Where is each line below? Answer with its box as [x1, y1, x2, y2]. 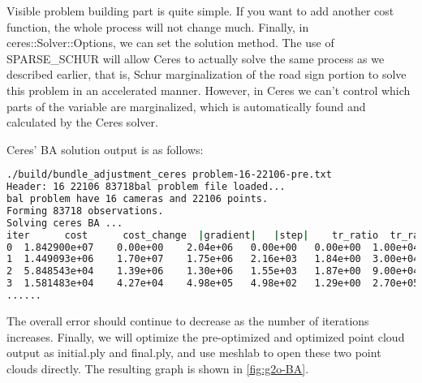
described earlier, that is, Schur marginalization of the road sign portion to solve [6, 66, 407, 83]
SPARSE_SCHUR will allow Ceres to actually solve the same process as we [6, 49, 385, 67]
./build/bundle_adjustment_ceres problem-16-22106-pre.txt [6, 169, 332, 181]
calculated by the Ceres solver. [6, 114, 158, 131]
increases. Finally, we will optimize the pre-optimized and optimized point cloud [6, 328, 405, 345]
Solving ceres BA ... [6, 217, 123, 229]
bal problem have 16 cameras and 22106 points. [6, 193, 269, 205]
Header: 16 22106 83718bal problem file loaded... [6, 181, 286, 193]
